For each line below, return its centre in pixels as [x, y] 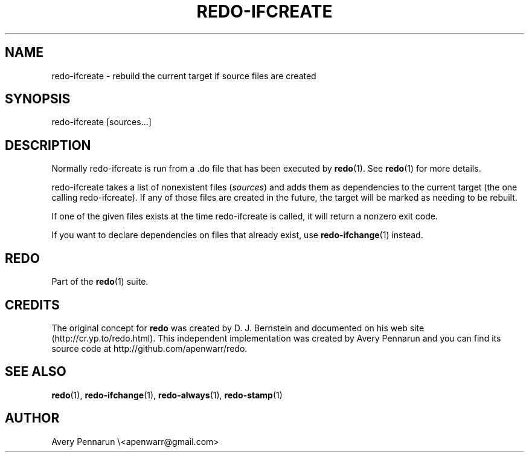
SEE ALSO [36, 372]
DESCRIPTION [48, 145]
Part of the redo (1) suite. [100, 282]
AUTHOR [32, 418]
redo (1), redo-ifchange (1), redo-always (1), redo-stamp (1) [167, 395]
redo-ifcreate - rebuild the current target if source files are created [184, 76]
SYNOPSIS [38, 99]
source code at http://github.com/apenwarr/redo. [149, 348]
